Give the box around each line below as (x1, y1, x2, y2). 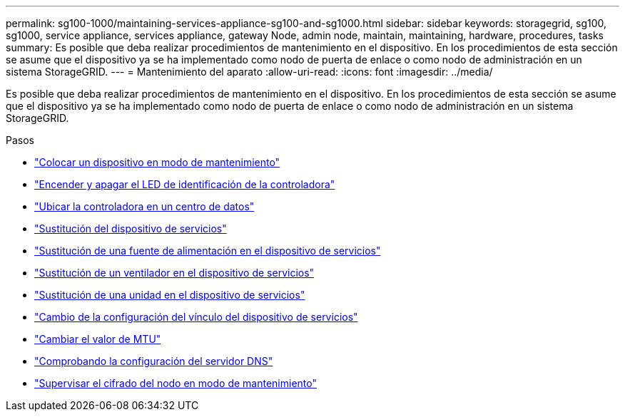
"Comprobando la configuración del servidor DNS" (34, 355, 273, 367)
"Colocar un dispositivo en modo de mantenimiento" (34, 156, 280, 168)
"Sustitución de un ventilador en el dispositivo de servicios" (34, 267, 315, 279)
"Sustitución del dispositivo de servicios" (34, 222, 227, 235)
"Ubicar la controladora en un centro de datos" (34, 200, 255, 212)
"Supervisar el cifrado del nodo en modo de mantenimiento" (34, 377, 317, 389)
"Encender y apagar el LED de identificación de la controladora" (34, 178, 335, 190)
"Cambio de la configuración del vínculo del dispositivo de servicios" (34, 311, 358, 323)
